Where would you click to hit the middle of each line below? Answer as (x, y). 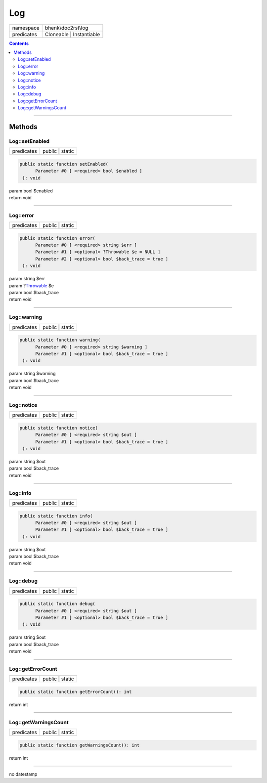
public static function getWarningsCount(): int (80, 745)
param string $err (27, 279)
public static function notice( (59, 428)
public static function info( (56, 516)
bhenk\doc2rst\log (67, 28)
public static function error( (58, 238)
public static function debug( (58, 604)
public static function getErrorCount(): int (76, 692)
